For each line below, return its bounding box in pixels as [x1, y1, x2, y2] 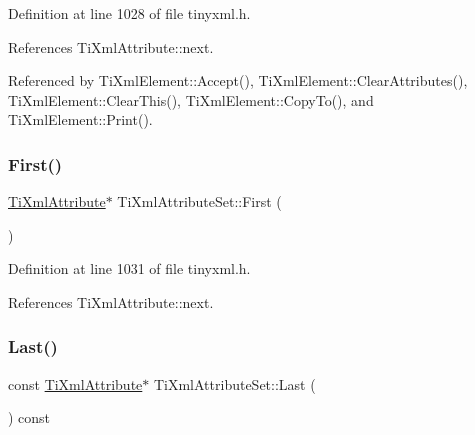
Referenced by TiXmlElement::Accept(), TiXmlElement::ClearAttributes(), [8, 70, 468, 91]
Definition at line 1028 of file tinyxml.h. [8, 3, 251, 23]
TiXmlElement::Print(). [8, 109, 153, 130]
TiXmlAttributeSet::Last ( [153, 373, 316, 394]
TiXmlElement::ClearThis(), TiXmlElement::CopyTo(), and [8, 89, 374, 110]
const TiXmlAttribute [8, 373, 143, 394]
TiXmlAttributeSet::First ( [117, 191, 282, 212]
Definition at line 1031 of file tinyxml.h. [8, 258, 251, 279]
